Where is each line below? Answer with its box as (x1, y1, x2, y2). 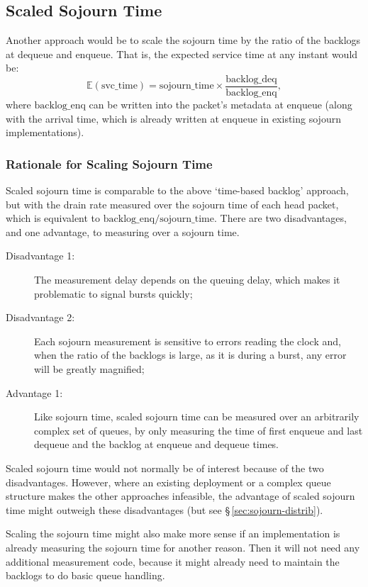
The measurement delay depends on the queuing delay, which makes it (34, 272, 340, 287)
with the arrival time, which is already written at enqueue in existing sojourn (6, 111, 341, 125)
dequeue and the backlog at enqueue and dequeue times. (34, 437, 279, 452)
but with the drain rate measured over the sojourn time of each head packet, (6, 196, 339, 211)
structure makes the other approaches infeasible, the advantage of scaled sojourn (6, 488, 355, 503)
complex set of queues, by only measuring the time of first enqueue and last (34, 423, 363, 437)
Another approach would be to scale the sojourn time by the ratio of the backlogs (6, 33, 361, 47)
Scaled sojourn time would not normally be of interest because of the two (6, 460, 324, 475)
